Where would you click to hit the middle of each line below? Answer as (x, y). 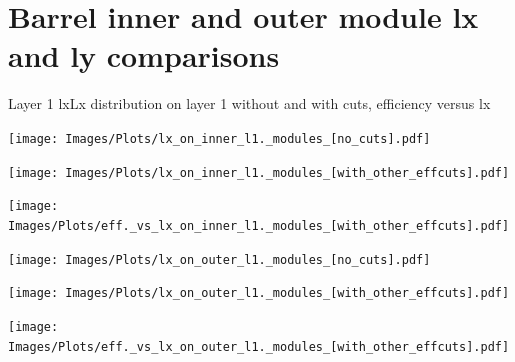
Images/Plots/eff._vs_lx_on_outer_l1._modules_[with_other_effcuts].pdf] (259, 346)
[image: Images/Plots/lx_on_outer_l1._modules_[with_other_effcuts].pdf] (259, 293)
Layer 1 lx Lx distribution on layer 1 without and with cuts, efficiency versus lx (249, 103)
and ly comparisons (144, 55)
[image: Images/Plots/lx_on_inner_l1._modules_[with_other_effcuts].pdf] (259, 172)
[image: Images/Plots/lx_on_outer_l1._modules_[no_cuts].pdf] (219, 259)
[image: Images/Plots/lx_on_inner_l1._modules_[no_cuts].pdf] (219, 138)
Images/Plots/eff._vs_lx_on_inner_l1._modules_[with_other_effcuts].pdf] (259, 225)
